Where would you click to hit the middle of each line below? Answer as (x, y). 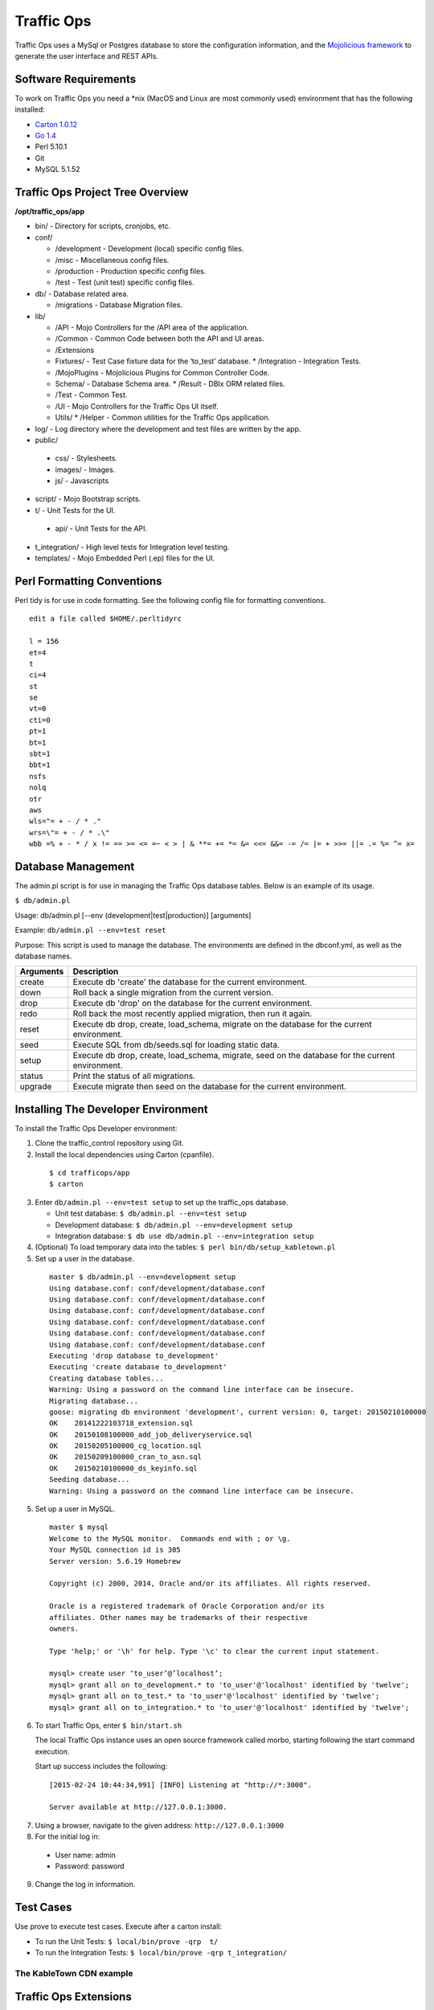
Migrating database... (94, 1401)
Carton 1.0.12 (56, 124)
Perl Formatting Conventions (88, 581)
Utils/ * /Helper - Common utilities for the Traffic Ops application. (163, 417)
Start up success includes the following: (101, 1766)
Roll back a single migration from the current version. (173, 993)
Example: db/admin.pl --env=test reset (90, 930)
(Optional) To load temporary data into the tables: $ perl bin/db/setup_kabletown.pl (186, 1247)
